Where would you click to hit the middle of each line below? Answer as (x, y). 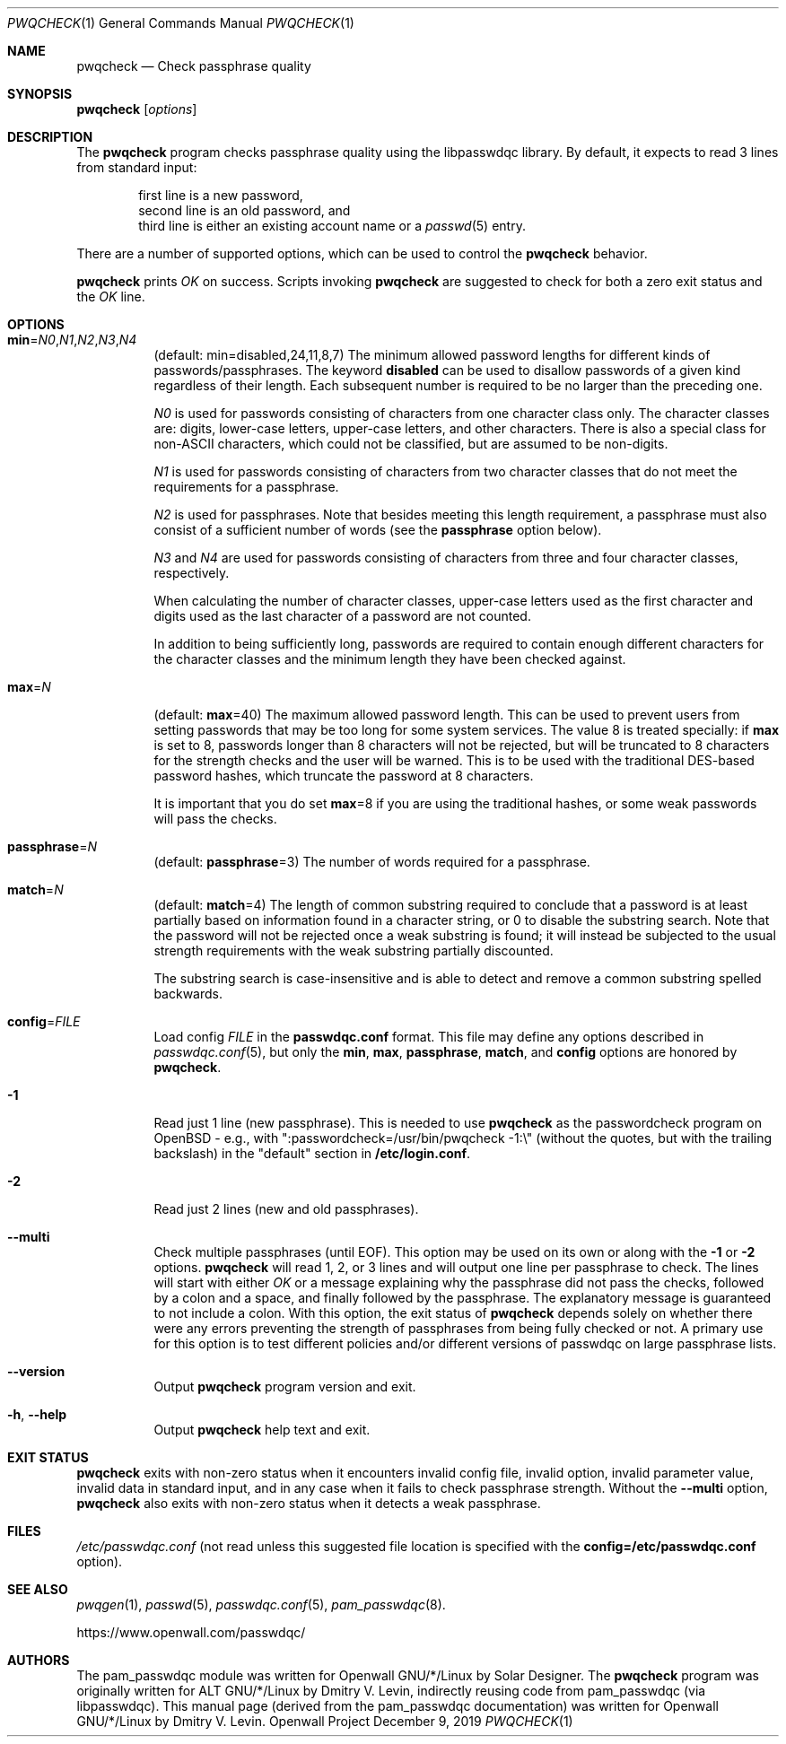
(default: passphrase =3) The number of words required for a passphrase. (372, 862)
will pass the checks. (215, 819)
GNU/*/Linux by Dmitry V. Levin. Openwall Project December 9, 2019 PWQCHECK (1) (325, 1721)
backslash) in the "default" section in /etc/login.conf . (312, 1153)
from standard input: (137, 167)
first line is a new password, (221, 195)
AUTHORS (39, 1660)
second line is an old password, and (245, 210)
